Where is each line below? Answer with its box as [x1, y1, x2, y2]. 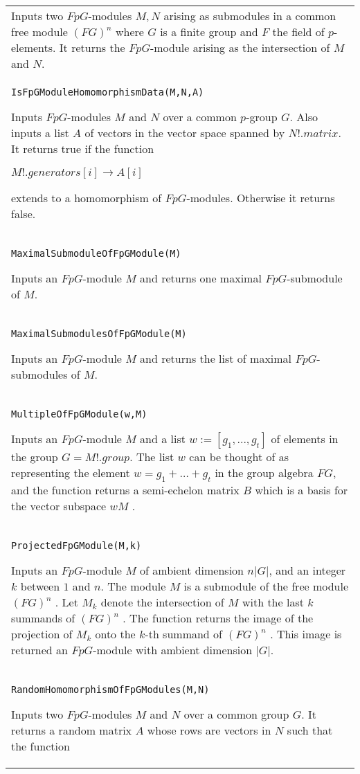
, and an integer [269, 562, 346, 579]
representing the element [11, 465, 130, 480]
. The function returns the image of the [123, 610, 314, 627]
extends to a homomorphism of [11, 190, 162, 206]
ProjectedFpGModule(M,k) [11, 540, 142, 552]
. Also [289, 109, 318, 125]
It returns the [59, 39, 125, 55]
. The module [100, 578, 166, 595]
